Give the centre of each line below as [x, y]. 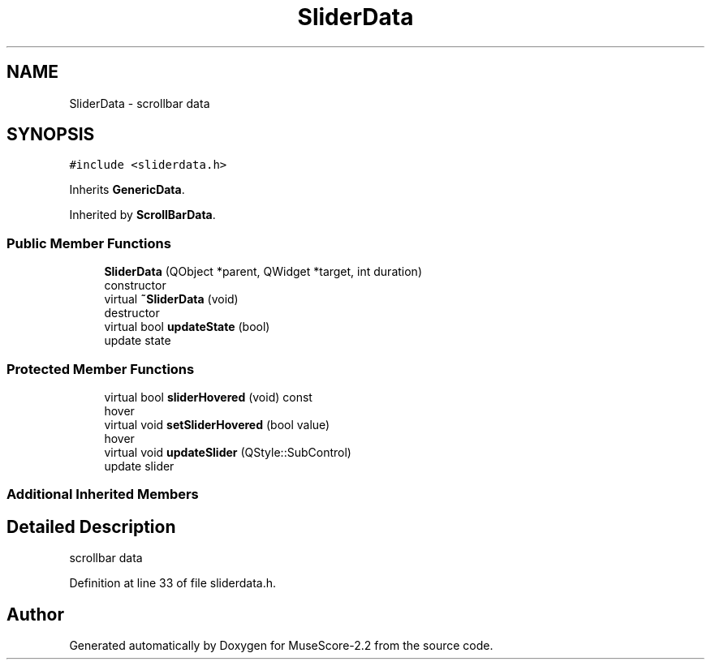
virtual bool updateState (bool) [187, 327]
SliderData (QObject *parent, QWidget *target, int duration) [263, 272]
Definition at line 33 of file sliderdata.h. [173, 583]
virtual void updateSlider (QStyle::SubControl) [228, 452]
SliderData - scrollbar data [140, 103]
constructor [135, 286]
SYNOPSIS [51, 135]
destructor [132, 313]
